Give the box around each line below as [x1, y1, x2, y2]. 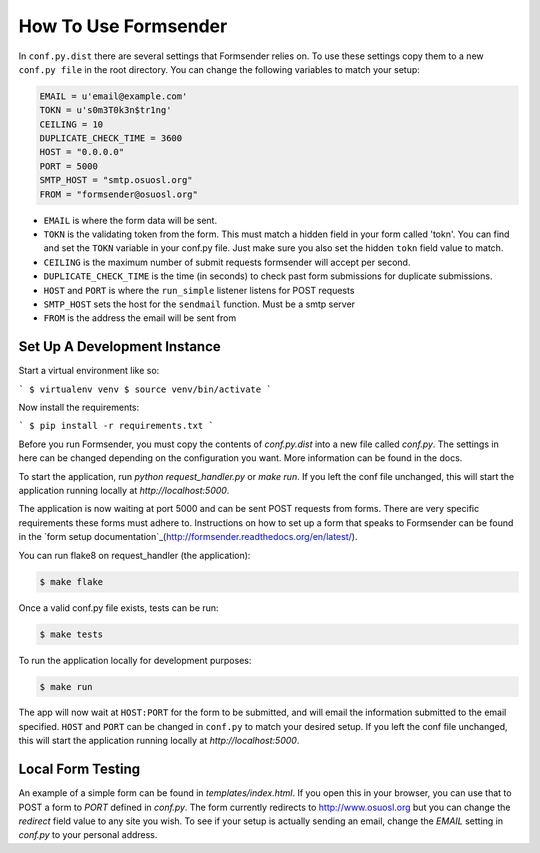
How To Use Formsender [18, 15, 228, 37]
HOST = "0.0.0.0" [39, 146, 125, 158]
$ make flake [39, 576, 104, 587]
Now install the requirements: [18, 401, 140, 414]
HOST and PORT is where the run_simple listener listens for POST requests [43, 284, 355, 296]
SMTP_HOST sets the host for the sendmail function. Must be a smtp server [43, 298, 355, 310]
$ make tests [39, 628, 104, 640]
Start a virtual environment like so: [18, 365, 160, 377]
